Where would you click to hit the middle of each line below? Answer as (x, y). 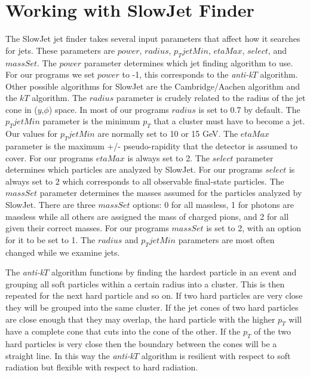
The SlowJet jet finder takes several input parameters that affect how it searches (153, 39)
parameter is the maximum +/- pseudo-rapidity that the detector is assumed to (151, 146)
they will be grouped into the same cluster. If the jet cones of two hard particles (152, 307)
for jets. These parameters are (60, 50)
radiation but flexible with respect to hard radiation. (102, 367)
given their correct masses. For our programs (87, 228)
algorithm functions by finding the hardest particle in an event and (174, 272)
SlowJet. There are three (50, 205)
